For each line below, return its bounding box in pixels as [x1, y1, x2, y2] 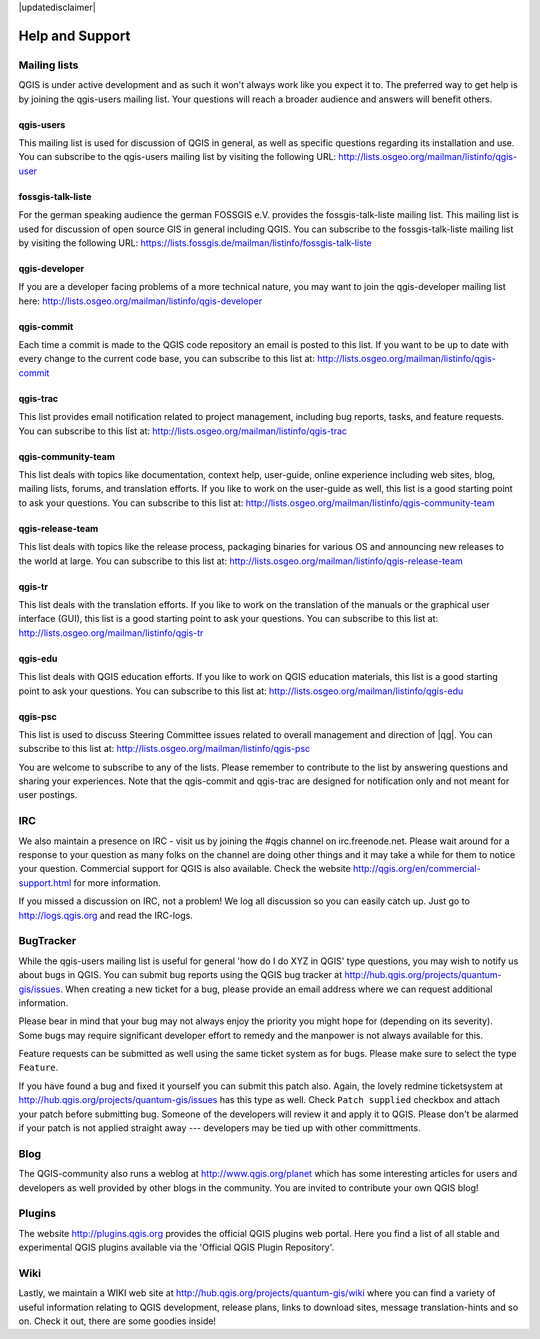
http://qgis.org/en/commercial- [353, 863, 481, 875]
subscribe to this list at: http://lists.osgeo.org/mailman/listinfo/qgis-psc [18, 743, 311, 755]
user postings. [18, 789, 78, 801]
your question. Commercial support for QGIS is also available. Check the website [18, 863, 352, 875]
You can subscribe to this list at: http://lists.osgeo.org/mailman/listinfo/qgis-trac [18, 425, 348, 437]
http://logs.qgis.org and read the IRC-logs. [18, 909, 194, 921]
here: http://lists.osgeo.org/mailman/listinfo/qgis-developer [18, 295, 263, 307]
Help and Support [18, 27, 131, 44]
